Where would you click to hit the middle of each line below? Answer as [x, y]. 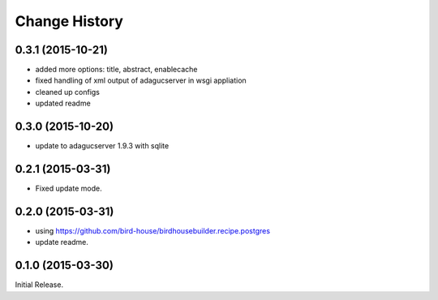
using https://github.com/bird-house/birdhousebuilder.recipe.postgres [153, 230]
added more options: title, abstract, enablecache [116, 70]
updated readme [63, 103]
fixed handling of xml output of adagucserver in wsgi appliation [141, 80]
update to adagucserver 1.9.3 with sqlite [102, 146]
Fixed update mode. [69, 189]
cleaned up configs [68, 92]
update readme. [62, 242]
